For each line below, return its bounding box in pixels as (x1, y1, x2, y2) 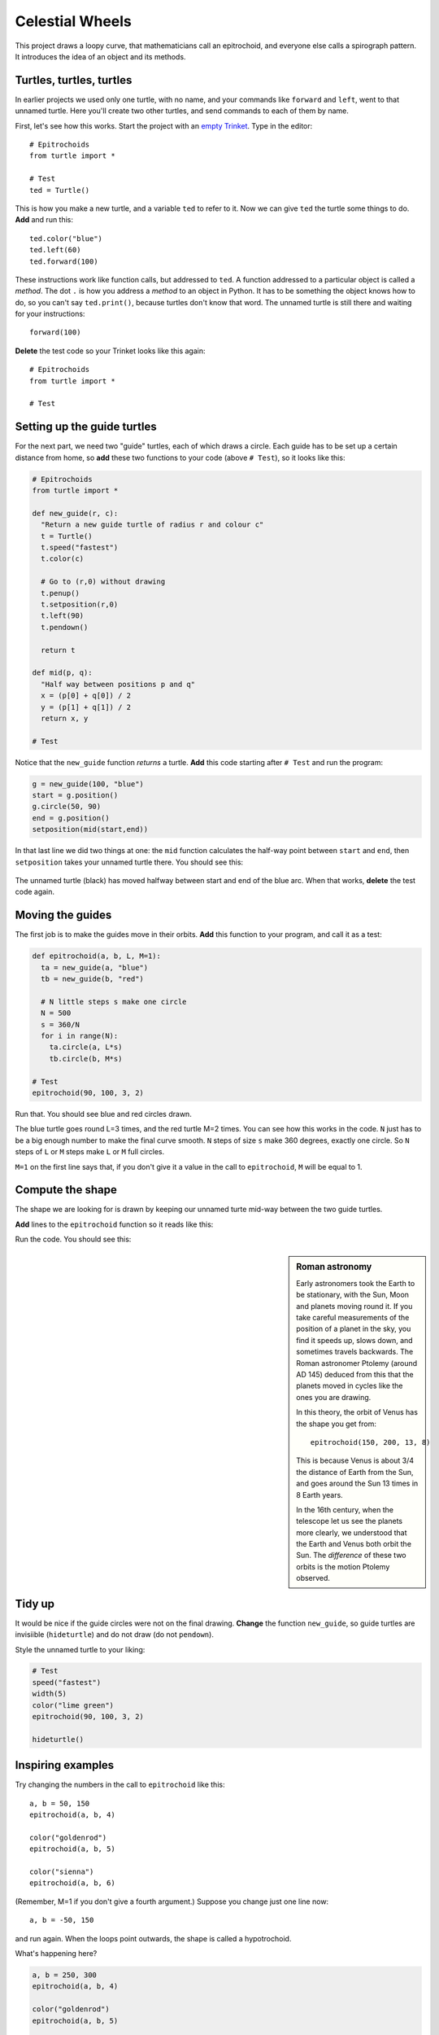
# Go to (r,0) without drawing (41, 577, 166, 586)
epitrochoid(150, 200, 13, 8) (310, 1438, 431, 1446)
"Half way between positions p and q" (41, 680, 195, 689)
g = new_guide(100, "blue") (32, 779, 144, 789)
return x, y (41, 713, 89, 723)
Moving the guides (15, 908, 112, 922)
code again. (15, 887, 55, 897)
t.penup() (41, 589, 80, 597)
